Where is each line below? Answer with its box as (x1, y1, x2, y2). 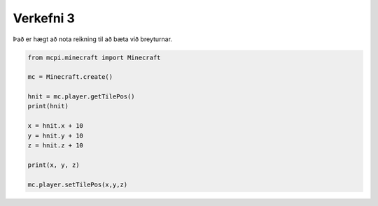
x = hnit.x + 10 (27, 122, 84, 130)
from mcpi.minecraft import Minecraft (27, 53, 161, 61)
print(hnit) (27, 102, 69, 110)
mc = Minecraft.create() (27, 73, 113, 81)
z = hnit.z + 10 (27, 142, 84, 149)
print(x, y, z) (27, 161, 80, 169)
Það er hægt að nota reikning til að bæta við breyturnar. (13, 35, 173, 43)
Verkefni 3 (13, 10, 75, 26)
